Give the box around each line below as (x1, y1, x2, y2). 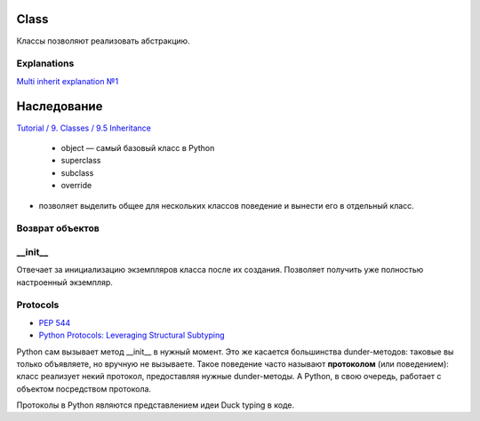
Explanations (16, 58, 75, 70)
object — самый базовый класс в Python (60, 142, 215, 153)
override (60, 180, 92, 191)
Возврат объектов (16, 222, 100, 234)
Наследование (16, 99, 103, 115)
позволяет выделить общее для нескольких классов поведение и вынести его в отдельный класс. (38, 200, 415, 210)
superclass (60, 155, 101, 166)
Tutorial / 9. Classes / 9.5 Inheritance (16, 123, 151, 133)
